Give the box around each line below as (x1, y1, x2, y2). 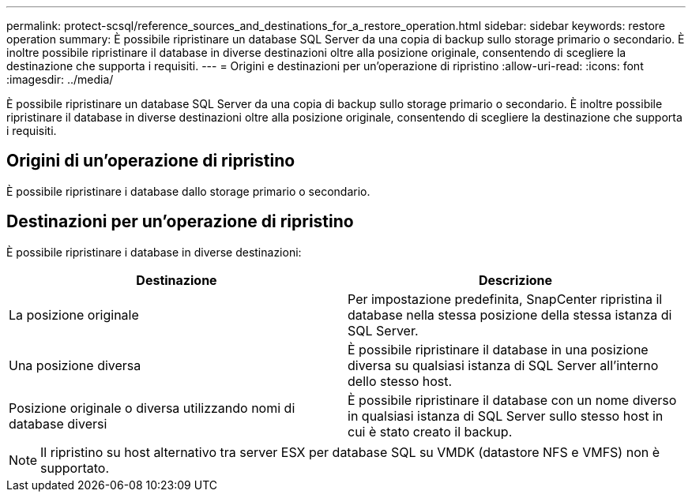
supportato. (40, 459, 110, 476)
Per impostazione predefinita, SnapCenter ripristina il (348, 290, 663, 307)
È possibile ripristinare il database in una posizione (348, 341, 649, 358)
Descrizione (478, 271, 553, 288)
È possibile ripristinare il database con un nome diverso (348, 391, 677, 408)
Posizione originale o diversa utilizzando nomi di (9, 399, 295, 416)
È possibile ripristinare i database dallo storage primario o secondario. (6, 184, 370, 198)
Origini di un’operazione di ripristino (6, 151, 295, 171)
